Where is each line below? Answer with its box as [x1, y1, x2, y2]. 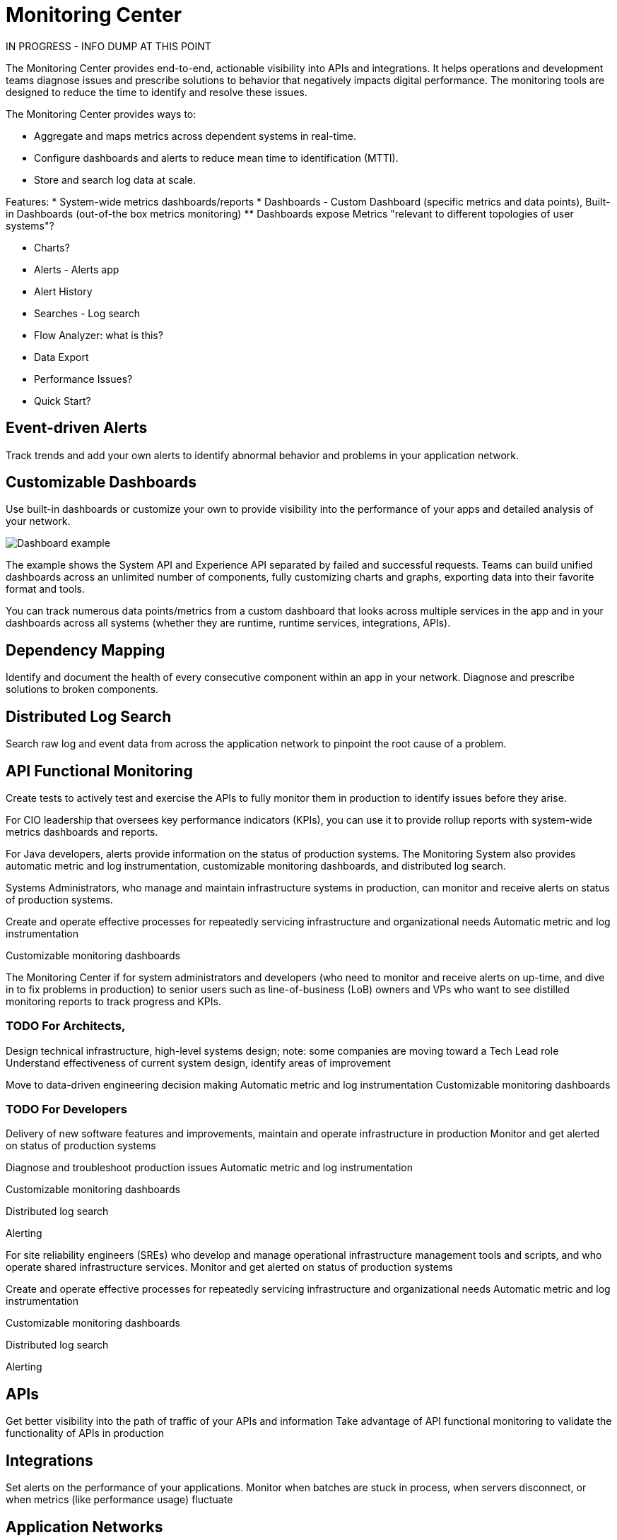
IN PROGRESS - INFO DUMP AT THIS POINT [6, 40, 211, 52]
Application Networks [6, 1517, 163, 1536]
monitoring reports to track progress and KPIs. [6, 995, 221, 1007]
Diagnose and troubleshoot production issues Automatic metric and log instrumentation [6, 1161, 413, 1174]
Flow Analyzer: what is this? [34, 328, 163, 341]
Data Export [34, 350, 89, 363]
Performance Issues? [34, 372, 133, 385]
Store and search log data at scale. [34, 173, 196, 186]
